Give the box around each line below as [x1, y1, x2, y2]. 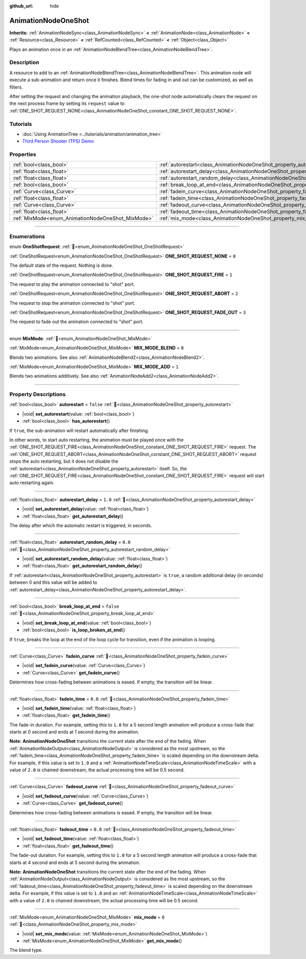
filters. [9, 84, 23, 90]
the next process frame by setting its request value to [9, 100, 125, 107]
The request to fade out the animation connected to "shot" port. [9, 318, 144, 325]
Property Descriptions [9, 391, 66, 398]
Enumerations [9, 233, 45, 240]
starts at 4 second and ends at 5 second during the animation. [9, 859, 140, 865]
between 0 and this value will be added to [9, 579, 97, 585]
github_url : [9, 3, 33, 9]
